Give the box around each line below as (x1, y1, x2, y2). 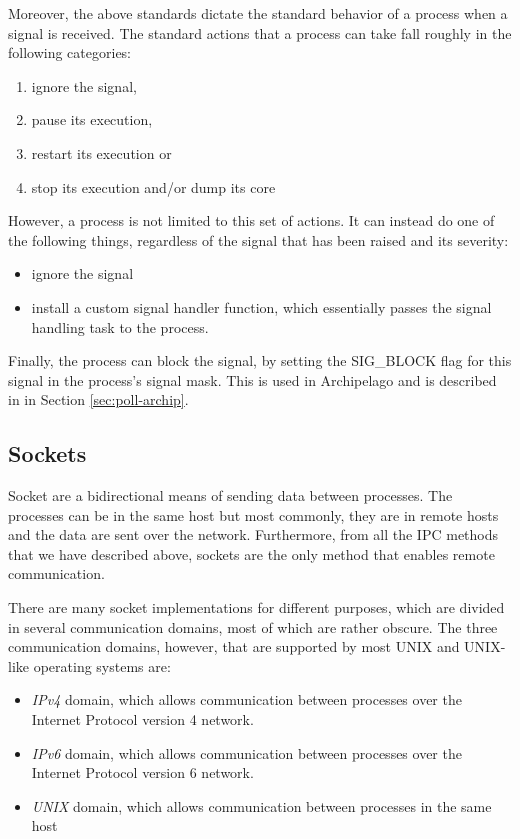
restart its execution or (31, 142, 172, 163)
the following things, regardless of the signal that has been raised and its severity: (8, 229, 509, 250)
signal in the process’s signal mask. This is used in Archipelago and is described (8, 369, 497, 390)
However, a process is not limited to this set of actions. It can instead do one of (8, 210, 495, 231)
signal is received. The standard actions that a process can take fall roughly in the (8, 22, 512, 43)
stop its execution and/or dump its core (31, 176, 276, 197)
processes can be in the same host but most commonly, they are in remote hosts (8, 504, 499, 525)
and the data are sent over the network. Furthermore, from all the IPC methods (8, 524, 499, 545)
